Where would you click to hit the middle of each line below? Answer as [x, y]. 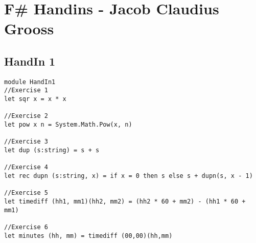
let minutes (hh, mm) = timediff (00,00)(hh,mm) [88, 236]
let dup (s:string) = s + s [52, 150]
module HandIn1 [30, 82]
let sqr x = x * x [35, 99]
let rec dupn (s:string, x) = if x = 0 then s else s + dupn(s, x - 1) [129, 176]
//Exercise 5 [26, 193]
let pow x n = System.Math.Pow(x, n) [68, 125]
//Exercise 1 [26, 90]
